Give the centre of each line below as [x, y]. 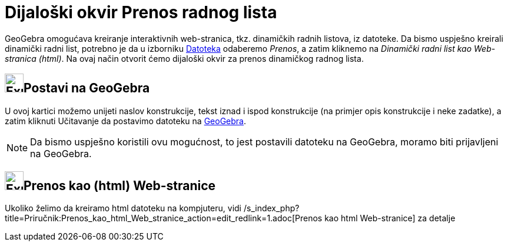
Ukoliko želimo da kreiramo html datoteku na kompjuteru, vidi [123, 208]
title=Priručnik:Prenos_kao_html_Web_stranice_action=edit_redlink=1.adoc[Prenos [164, 218]
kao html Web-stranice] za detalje [390, 218]
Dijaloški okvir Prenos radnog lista [141, 12]
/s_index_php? [271, 208]
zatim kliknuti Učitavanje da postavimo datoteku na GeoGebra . [126, 121]
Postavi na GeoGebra [87, 88]
